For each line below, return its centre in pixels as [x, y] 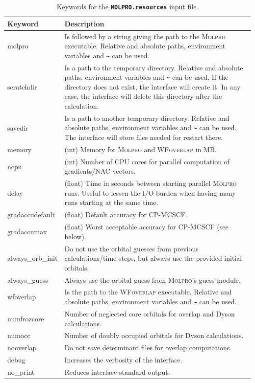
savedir [18, 127]
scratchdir [22, 86]
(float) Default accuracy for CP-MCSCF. [126, 214]
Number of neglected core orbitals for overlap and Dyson [150, 313]
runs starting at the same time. [111, 202]
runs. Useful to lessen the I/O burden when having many [150, 192]
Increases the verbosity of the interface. [123, 360]
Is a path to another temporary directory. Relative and [147, 118]
